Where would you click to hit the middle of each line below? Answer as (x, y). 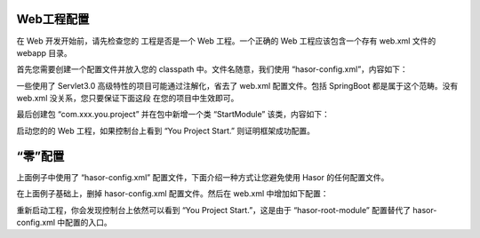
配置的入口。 (89, 222)
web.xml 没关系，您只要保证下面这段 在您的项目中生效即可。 (128, 99)
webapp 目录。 (44, 52)
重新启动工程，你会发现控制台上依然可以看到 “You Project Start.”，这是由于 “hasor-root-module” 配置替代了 (214, 210)
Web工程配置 (53, 19)
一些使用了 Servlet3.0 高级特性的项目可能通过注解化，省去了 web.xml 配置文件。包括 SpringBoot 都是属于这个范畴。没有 (237, 85)
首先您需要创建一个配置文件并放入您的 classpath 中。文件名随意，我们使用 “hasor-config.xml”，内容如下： (212, 69)
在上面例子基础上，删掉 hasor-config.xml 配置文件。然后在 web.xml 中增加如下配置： (172, 194)
